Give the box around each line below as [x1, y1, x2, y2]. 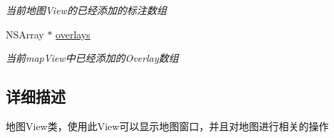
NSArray [6, 26, 44, 41]
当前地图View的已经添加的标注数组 [6, 3, 167, 17]
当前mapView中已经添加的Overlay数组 [6, 51, 179, 65]
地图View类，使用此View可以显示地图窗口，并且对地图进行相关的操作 [6, 118, 329, 133]
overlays [56, 26, 90, 41]
